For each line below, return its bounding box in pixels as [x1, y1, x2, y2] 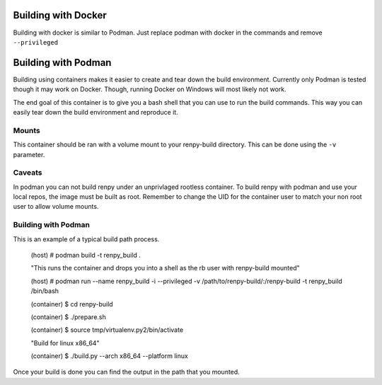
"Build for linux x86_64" [30, 338, 100, 347]
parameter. [13, 150, 45, 159]
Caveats [13, 168, 42, 178]
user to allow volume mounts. [13, 202, 99, 211]
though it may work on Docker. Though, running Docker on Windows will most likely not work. [13, 85, 286, 93]
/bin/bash [30, 287, 59, 295]
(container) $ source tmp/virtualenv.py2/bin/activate [30, 326, 184, 334]
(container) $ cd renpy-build [30, 299, 113, 308]
